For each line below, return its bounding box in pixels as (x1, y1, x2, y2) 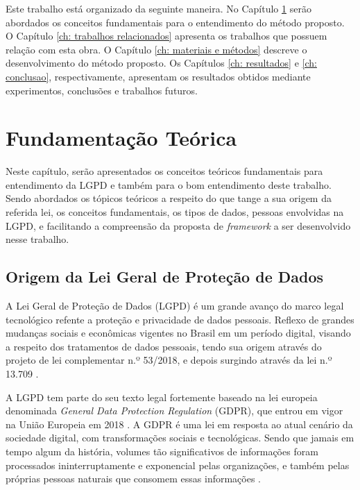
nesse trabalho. (6, 232, 69, 246)
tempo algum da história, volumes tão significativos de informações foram (6, 443, 318, 458)
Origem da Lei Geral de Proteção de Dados (6, 266, 324, 287)
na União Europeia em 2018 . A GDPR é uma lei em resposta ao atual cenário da (6, 416, 353, 431)
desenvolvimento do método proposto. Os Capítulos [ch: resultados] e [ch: (6, 56, 317, 70)
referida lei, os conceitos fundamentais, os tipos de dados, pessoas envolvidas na (6, 205, 344, 219)
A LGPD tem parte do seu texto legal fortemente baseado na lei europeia (6, 389, 318, 404)
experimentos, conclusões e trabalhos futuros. (6, 83, 198, 97)
